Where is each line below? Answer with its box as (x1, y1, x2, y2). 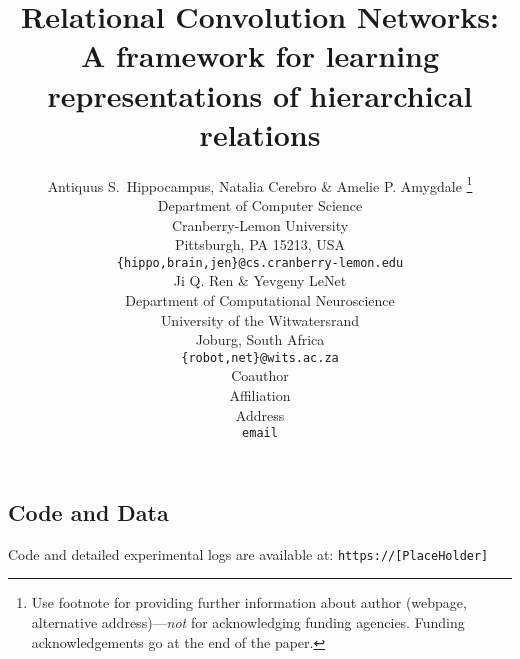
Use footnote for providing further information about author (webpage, (31, 592, 467, 613)
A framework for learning (80, 35, 440, 76)
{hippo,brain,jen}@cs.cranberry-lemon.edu (116, 255, 404, 270)
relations (199, 113, 321, 154)
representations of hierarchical (47, 74, 473, 115)
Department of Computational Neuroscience (125, 289, 395, 310)
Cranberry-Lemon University (171, 214, 349, 235)
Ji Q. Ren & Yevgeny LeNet (173, 270, 347, 291)
